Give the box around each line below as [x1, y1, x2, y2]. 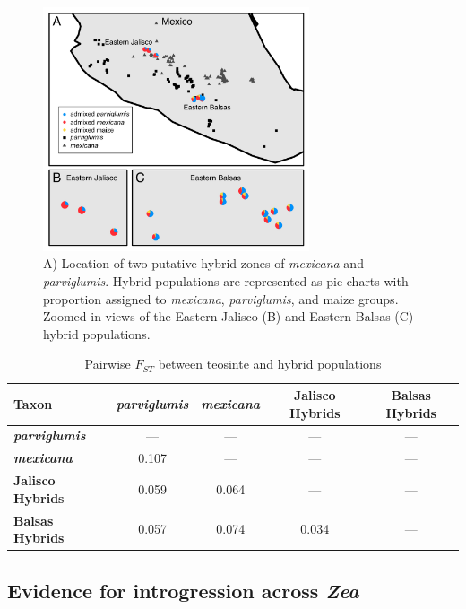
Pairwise [84, 354, 131, 373]
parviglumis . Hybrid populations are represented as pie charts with [43, 272, 409, 291]
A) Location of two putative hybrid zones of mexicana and [43, 254, 364, 273]
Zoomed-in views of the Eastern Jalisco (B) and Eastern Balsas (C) [43, 307, 414, 326]
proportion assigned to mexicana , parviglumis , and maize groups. [43, 289, 399, 308]
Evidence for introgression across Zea [7, 576, 359, 604]
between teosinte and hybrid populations [158, 354, 382, 373]
